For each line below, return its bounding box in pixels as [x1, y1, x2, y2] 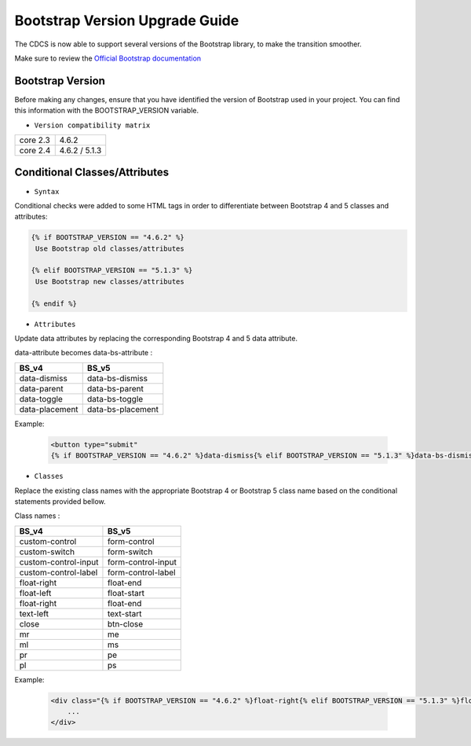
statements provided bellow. [14, 496, 106, 506]
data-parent [19, 383, 64, 394]
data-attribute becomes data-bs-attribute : [14, 348, 153, 358]
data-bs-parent [86, 383, 144, 394]
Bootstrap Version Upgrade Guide [14, 12, 239, 29]
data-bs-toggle [86, 393, 144, 404]
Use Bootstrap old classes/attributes [35, 244, 184, 253]
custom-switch [19, 546, 75, 557]
